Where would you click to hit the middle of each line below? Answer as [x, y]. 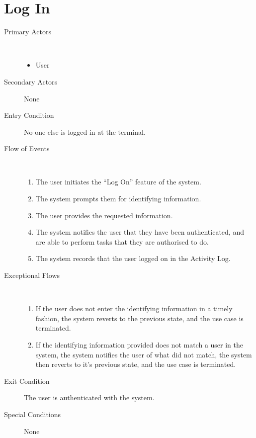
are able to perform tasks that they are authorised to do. [122, 241]
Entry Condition [29, 115]
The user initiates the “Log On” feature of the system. [118, 182]
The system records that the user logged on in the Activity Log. [133, 258]
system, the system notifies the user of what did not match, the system [144, 354]
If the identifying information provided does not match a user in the [139, 345]
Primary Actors [28, 32]
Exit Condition [27, 381]
